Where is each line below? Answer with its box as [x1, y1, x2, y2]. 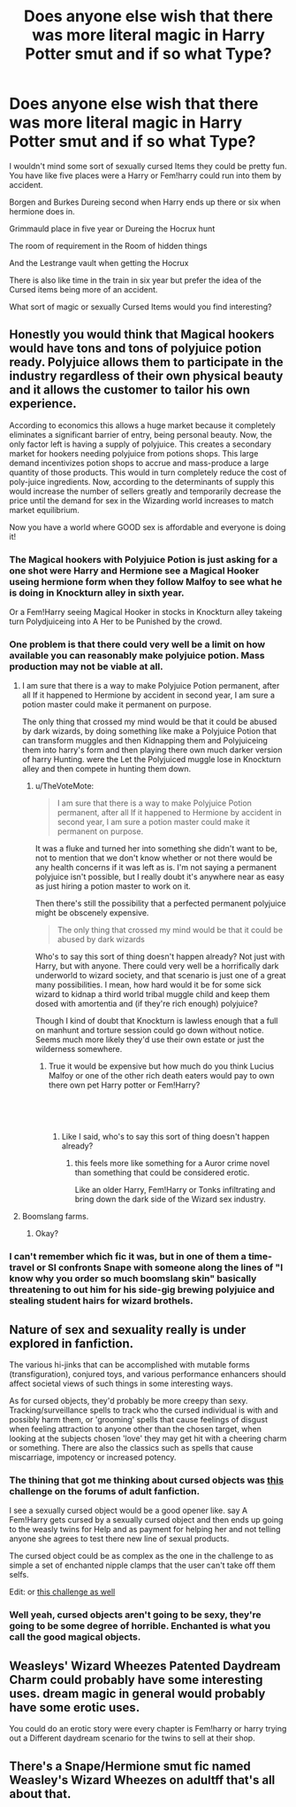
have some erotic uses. [9, 1700, 140, 1715]
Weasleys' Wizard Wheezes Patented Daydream [9, 1658, 281, 1673]
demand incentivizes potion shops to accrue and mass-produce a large [9, 457, 269, 468]
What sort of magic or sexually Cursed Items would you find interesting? [9, 301, 272, 312]
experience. [9, 396, 77, 411]
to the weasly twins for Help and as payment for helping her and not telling [9, 1524, 281, 1535]
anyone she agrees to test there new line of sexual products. [9, 1533, 230, 1544]
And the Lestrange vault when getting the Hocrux [9, 257, 189, 268]
